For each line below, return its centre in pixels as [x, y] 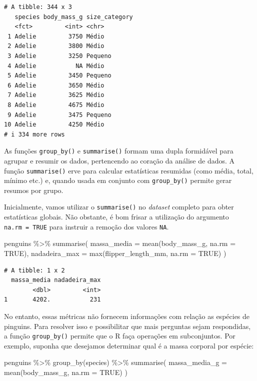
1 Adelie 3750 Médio [56, 36]
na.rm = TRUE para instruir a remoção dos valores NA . [86, 226]
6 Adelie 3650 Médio [56, 85]
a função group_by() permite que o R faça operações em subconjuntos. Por [120, 336]
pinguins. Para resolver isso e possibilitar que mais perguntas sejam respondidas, [127, 326]
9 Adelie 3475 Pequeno [59, 115]
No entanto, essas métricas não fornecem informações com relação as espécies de [127, 316]
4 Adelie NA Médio [56, 66]
